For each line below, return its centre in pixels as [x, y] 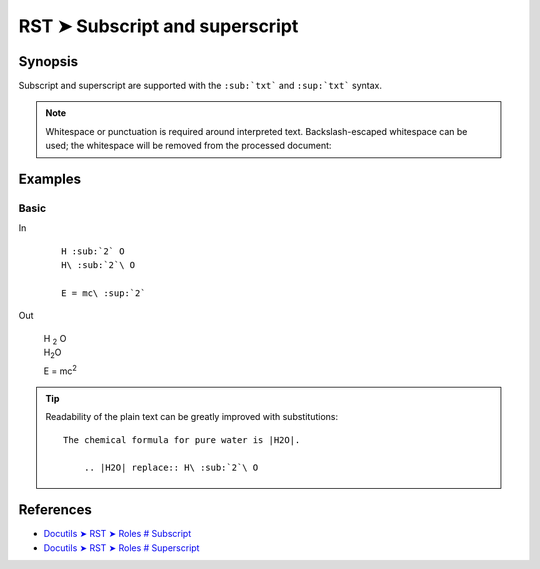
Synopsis [48, 61]
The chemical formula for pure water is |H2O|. [182, 439]
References [55, 510]
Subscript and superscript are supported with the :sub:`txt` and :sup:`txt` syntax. [200, 86]
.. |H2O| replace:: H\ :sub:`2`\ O [171, 468]
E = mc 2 [60, 370]
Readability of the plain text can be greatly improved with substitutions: [192, 417]
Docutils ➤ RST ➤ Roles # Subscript [117, 534]
